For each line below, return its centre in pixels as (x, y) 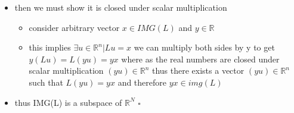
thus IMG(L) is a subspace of (68, 102)
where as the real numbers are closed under (200, 59)
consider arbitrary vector (74, 27)
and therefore (142, 82)
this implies (50, 47)
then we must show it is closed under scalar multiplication (121, 7)
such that (46, 82)
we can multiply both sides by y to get (204, 47)
